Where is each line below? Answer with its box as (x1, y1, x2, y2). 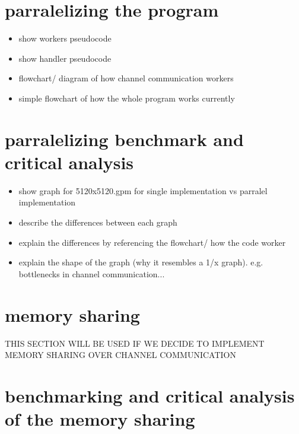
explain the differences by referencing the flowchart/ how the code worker (18, 236, 286, 248)
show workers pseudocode (18, 32, 112, 45)
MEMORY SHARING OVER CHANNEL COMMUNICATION (5, 349, 236, 361)
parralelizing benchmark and (5, 126, 244, 151)
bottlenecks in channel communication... (18, 267, 165, 280)
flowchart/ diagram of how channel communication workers (18, 72, 234, 84)
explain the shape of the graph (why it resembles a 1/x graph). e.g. (18, 256, 263, 268)
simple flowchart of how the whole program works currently (18, 91, 235, 104)
